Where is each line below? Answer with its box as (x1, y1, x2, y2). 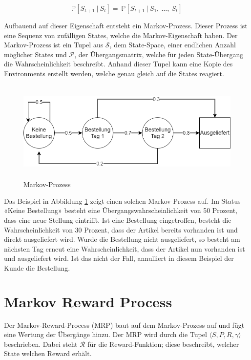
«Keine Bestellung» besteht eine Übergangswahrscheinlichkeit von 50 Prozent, (4, 205, 237, 215)
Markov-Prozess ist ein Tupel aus (4, 40, 104, 50)
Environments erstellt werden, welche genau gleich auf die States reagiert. (4, 68, 224, 78)
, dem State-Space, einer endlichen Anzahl (109, 40, 236, 50)
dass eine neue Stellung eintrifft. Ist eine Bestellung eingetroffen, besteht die (4, 214, 231, 225)
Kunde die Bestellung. (4, 262, 70, 273)
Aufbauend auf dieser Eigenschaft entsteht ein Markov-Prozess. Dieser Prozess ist (4, 21, 248, 30)
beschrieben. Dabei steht (4, 339, 78, 349)
